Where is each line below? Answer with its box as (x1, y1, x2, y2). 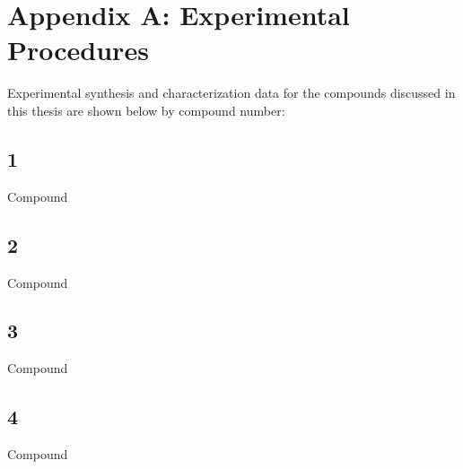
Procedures (7, 31, 149, 68)
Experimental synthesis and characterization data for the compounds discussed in (7, 83, 456, 102)
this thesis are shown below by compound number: (7, 100, 285, 119)
